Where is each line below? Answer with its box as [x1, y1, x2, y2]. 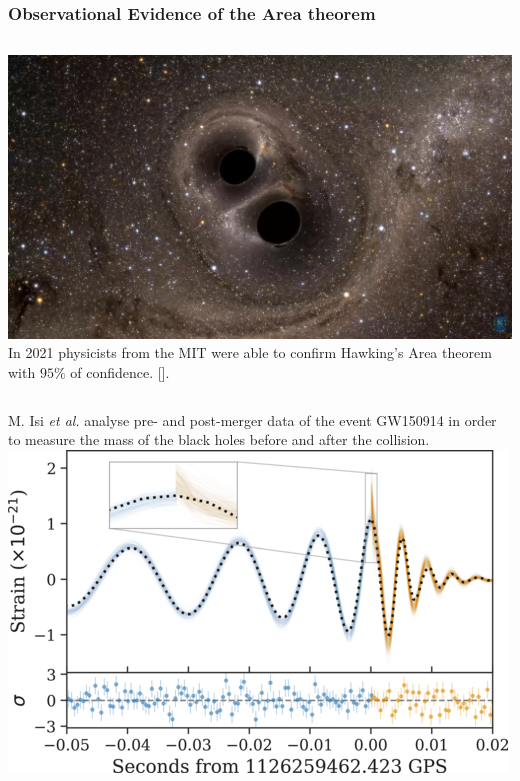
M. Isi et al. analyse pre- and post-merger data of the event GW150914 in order [8, 409, 497, 430]
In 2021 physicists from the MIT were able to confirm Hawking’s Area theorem [8, 342, 492, 363]
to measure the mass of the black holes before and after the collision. [8, 429, 430, 450]
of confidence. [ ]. [70, 361, 170, 382]
